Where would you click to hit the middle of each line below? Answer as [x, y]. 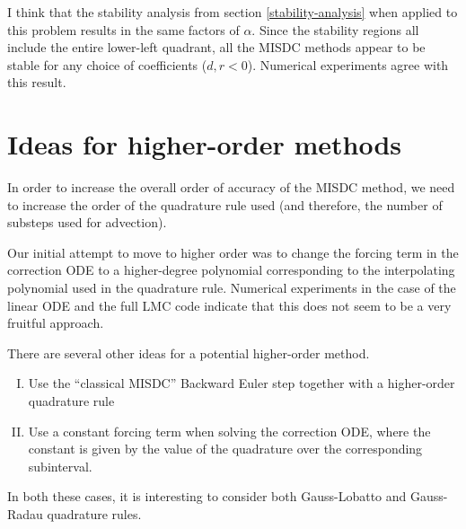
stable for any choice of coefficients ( [107, 64]
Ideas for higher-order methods [205, 144]
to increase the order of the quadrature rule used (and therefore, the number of [225, 204]
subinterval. [60, 466]
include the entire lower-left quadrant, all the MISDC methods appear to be [216, 47]
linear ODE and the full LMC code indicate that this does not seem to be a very [229, 305]
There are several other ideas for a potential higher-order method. [189, 353]
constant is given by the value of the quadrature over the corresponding [225, 449]
